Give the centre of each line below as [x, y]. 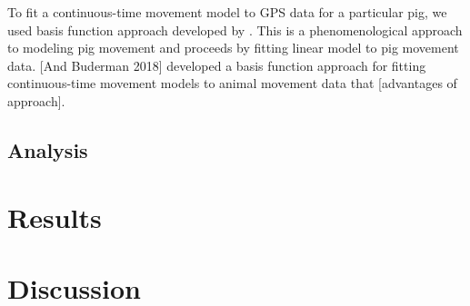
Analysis [48, 149]
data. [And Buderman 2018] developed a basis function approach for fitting [217, 65]
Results [55, 217]
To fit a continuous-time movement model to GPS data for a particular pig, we [227, 12]
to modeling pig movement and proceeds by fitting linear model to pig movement [233, 48]
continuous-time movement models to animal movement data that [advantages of [232, 83]
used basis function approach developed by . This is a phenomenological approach [235, 30]
